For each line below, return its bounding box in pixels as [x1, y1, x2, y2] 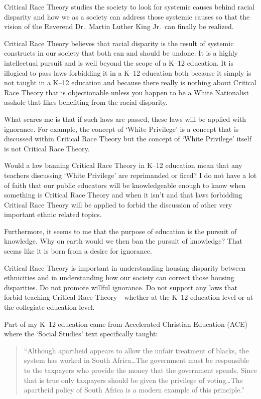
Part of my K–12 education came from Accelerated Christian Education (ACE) [4, 318, 247, 329]
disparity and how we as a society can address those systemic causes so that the [4, 11, 250, 22]
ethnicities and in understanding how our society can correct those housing [4, 272, 234, 283]
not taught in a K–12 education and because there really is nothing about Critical [4, 77, 256, 88]
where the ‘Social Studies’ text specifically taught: [4, 328, 158, 339]
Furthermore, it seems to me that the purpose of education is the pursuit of [4, 226, 237, 236]
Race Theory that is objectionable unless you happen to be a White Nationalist [4, 87, 249, 97]
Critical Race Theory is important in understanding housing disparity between [4, 262, 246, 273]
